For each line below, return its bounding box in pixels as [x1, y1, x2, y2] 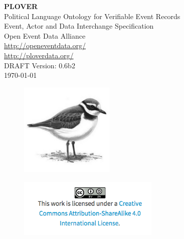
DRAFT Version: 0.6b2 [4, 60, 75, 70]
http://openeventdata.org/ [4, 40, 86, 51]
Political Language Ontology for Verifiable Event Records [4, 11, 180, 21]
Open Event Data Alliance [4, 30, 86, 41]
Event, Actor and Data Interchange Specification [4, 21, 154, 31]
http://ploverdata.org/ [4, 50, 74, 60]
